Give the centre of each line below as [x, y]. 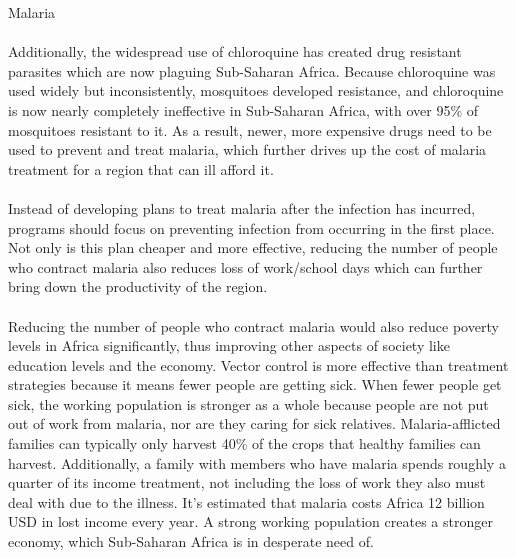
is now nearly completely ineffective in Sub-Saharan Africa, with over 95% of [243, 109]
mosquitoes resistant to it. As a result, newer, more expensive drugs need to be [250, 129]
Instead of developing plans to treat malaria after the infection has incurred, [242, 207]
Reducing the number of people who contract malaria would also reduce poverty [253, 325]
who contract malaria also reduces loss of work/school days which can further [245, 266]
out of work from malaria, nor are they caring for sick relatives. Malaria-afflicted [254, 423]
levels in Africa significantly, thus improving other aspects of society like [229, 345]
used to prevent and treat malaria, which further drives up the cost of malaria [247, 149]
